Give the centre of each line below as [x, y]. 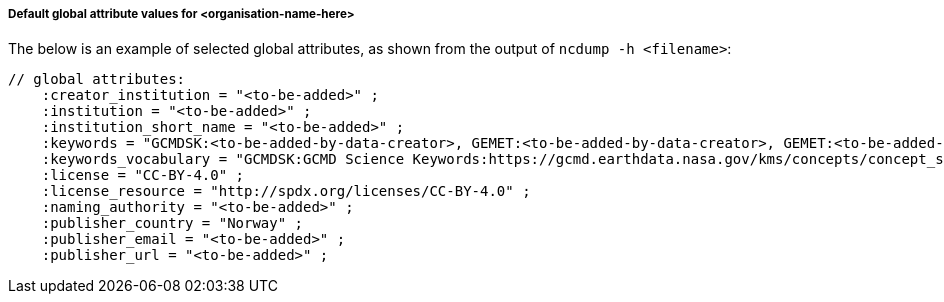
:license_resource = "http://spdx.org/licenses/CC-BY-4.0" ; [286, 191]
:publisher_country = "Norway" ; [172, 223]
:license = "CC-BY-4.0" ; [143, 175]
